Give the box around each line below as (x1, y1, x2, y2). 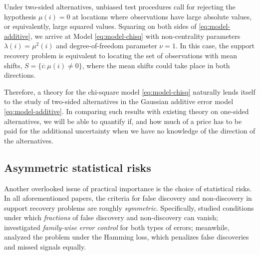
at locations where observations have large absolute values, (72, 11, 252, 21)
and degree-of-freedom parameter (56, 40, 157, 51)
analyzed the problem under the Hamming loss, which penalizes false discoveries (4, 232, 249, 242)
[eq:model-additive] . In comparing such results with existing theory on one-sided (4, 106, 249, 116)
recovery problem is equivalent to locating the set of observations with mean (4, 50, 238, 60)
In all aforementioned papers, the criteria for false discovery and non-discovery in (4, 193, 252, 203)
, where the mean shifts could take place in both (82, 60, 230, 70)
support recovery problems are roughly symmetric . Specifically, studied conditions (4, 202, 254, 213)
